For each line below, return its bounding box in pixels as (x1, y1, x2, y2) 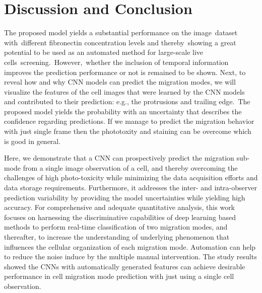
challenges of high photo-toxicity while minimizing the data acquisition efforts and (4, 172, 258, 183)
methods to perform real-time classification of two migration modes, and (4, 222, 228, 232)
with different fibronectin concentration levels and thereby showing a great (4, 37, 236, 47)
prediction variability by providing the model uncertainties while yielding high (4, 192, 245, 202)
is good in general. (4, 135, 61, 146)
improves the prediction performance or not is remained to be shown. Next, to (4, 66, 246, 77)
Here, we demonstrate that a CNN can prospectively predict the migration (4, 153, 234, 163)
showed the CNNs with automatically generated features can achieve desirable (4, 261, 245, 271)
